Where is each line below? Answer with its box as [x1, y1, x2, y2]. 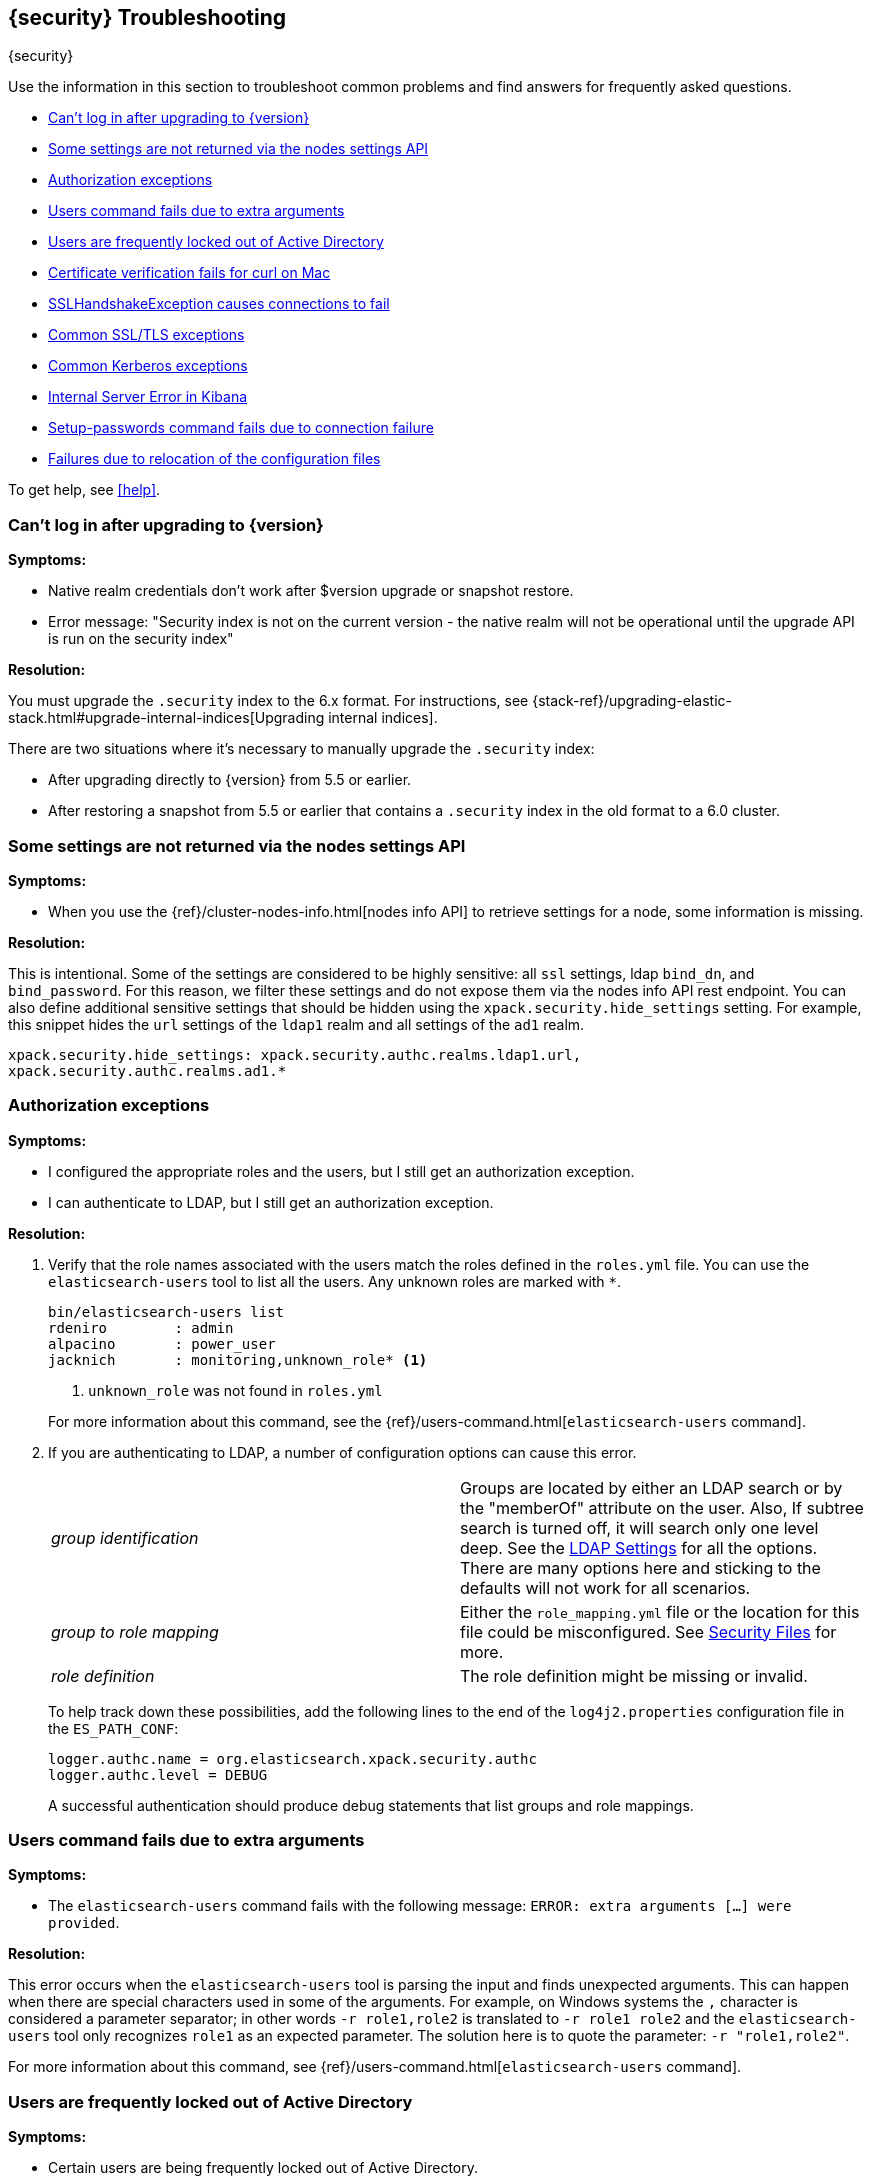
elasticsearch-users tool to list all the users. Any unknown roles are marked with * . [48, 1272, 622, 1290]
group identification [51, 1527, 199, 1548]
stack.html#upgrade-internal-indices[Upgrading [8, 709, 325, 727]
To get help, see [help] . [8, 481, 161, 499]
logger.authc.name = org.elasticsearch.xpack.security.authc [48, 1750, 537, 1767]
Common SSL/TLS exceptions [48, 326, 245, 344]
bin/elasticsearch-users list [48, 1303, 285, 1320]
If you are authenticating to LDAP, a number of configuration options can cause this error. [48, 1443, 637, 1461]
